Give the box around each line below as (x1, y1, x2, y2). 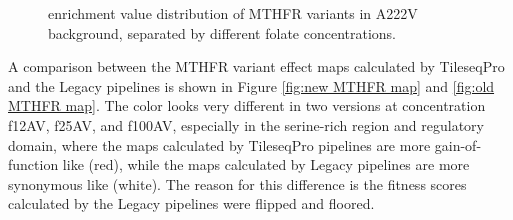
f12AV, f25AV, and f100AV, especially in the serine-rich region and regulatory (8, 114, 484, 135)
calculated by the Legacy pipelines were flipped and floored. (8, 193, 375, 214)
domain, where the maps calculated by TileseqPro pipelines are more (8, 134, 431, 155)
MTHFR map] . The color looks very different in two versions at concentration (8, 95, 486, 116)
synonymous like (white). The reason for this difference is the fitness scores (8, 173, 467, 194)
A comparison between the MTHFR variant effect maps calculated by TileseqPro (8, 56, 505, 77)
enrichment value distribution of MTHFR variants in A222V (48, 3, 418, 23)
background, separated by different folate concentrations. (48, 22, 396, 43)
